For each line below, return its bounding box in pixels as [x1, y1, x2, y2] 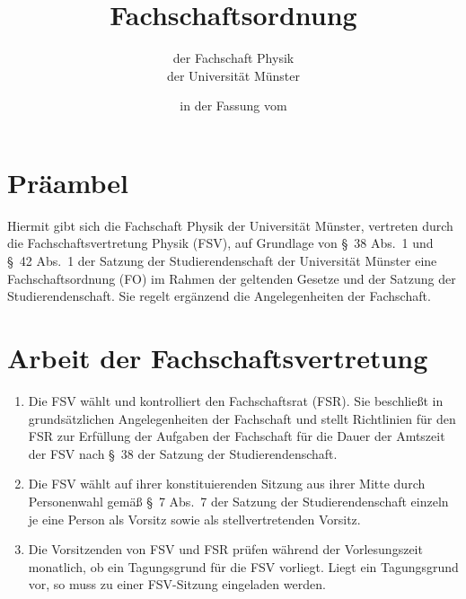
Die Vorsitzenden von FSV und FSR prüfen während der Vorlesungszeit [28, 540, 423, 559]
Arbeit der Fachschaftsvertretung [7, 339, 428, 375]
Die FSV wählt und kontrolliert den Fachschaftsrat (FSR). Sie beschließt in [28, 391, 444, 410]
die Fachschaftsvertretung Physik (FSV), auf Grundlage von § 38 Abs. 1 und [7, 233, 434, 252]
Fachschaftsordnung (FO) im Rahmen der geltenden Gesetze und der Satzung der [7, 269, 456, 287]
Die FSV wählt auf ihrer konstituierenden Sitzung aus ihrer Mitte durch [28, 474, 426, 493]
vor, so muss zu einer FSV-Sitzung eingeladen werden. [28, 575, 326, 594]
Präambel [7, 163, 128, 200]
